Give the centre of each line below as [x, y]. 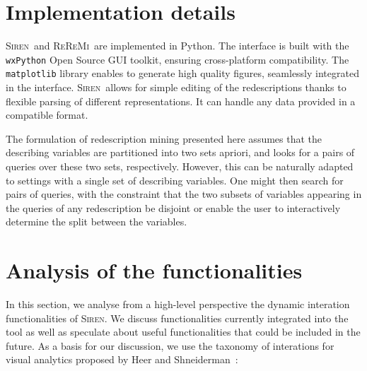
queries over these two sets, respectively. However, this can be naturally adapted [180, 166]
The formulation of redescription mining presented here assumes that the [164, 138]
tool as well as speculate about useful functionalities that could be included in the [183, 332]
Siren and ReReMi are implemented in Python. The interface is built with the [177, 46]
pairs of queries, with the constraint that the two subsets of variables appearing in [184, 194]
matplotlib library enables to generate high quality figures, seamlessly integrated [182, 73]
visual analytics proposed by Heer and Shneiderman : [122, 359]
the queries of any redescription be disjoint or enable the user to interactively [173, 207]
